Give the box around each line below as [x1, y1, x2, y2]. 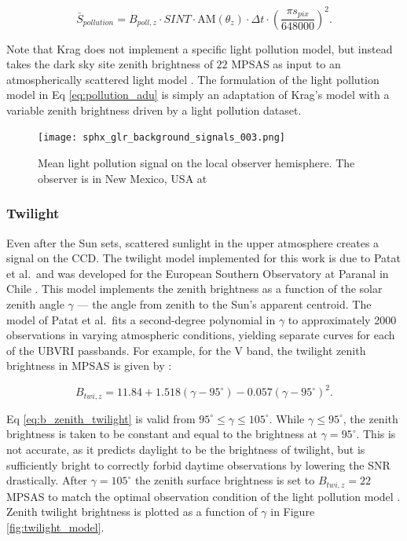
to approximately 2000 [288, 311, 397, 327]
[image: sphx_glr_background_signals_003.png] [38, 132, 285, 144]
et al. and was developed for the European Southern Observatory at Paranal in [6, 265, 389, 281]
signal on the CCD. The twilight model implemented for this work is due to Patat [6, 250, 401, 266]
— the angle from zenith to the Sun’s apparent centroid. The [77, 295, 372, 312]
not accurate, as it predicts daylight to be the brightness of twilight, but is [6, 441, 365, 458]
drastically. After [6, 472, 87, 488]
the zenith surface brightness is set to [134, 472, 315, 488]
